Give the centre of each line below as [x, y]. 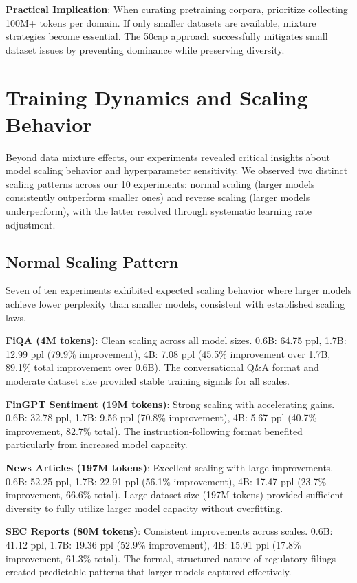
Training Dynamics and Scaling [157, 97]
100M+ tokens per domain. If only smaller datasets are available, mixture [161, 22]
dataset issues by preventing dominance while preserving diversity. [145, 49]
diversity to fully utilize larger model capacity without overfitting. [144, 508]
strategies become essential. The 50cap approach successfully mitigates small [167, 36]
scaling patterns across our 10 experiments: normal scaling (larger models [160, 183]
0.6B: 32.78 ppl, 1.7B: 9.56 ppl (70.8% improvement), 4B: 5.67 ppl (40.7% [161, 417]
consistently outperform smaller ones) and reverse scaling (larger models [158, 197]
